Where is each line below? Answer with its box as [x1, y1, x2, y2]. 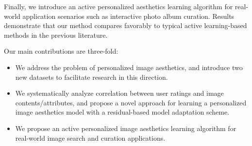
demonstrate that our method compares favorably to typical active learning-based [4, 20, 247, 30]
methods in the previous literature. [4, 29, 108, 40]
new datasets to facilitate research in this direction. [15, 72, 168, 82]
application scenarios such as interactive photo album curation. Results [22, 11, 235, 21]
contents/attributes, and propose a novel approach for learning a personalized [15, 97, 247, 107]
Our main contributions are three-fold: [4, 46, 118, 56]
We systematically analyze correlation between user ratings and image [15, 88, 224, 98]
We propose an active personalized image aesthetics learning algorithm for [15, 123, 236, 133]
